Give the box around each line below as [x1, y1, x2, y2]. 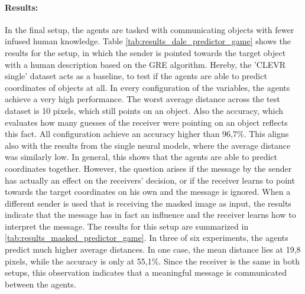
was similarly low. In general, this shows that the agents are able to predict [5, 151, 278, 163]
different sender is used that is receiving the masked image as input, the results [5, 197, 291, 209]
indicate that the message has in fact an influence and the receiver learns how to [5, 208, 296, 221]
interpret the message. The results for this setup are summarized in [5, 220, 249, 232]
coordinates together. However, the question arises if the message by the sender [5, 162, 292, 174]
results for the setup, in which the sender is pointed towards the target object [5, 46, 286, 58]
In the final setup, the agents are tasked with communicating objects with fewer [5, 23, 294, 35]
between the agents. [5, 277, 76, 290]
